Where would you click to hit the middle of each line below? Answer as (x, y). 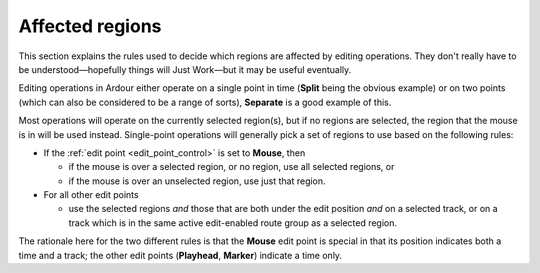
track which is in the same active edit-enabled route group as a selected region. (233, 222)
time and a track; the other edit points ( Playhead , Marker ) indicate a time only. (180, 255)
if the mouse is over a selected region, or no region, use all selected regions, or (231, 167)
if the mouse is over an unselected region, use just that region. (197, 181)
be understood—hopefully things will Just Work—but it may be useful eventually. (185, 69)
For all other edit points (91, 195)
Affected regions (90, 26)
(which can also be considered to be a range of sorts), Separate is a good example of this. (205, 102)
